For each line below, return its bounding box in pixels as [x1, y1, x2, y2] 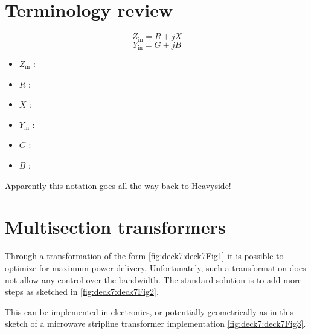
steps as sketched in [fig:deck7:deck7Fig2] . [5, 285, 159, 298]
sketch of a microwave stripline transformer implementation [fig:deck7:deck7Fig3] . [5, 317, 306, 330]
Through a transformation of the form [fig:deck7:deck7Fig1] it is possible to [5, 249, 284, 262]
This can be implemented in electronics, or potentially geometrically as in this [5, 305, 293, 318]
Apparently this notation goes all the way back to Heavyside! [5, 179, 231, 191]
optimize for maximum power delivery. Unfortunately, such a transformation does [5, 261, 306, 274]
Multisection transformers [5, 214, 226, 239]
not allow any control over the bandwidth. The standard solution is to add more [5, 273, 302, 286]
